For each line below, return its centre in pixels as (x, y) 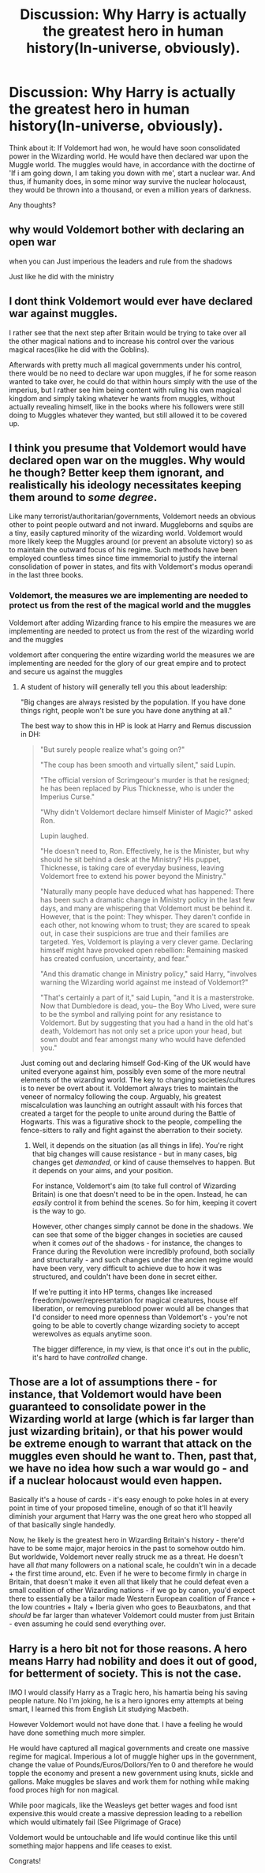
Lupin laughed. (64, 836)
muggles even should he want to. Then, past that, (133, 1456)
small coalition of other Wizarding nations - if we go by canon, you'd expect (132, 1591)
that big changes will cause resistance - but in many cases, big (134, 1153)
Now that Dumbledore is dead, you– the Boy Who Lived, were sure (148, 1006)
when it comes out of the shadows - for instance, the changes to (137, 1243)
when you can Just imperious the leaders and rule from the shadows (121, 261)
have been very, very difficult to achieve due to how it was (127, 1268)
